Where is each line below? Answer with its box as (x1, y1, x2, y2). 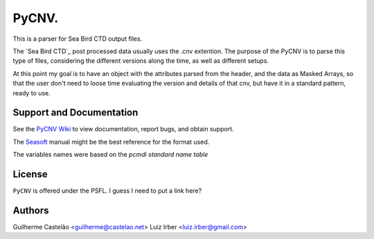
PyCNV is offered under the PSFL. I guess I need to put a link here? (12, 187, 202, 195)
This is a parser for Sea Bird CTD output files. (12, 35, 143, 43)
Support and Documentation (12, 107, 139, 119)
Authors (12, 204, 49, 216)
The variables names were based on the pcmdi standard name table (12, 151, 208, 159)
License (12, 169, 48, 180)
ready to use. (12, 88, 51, 97)
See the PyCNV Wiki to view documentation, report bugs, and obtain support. (12, 125, 234, 133)
